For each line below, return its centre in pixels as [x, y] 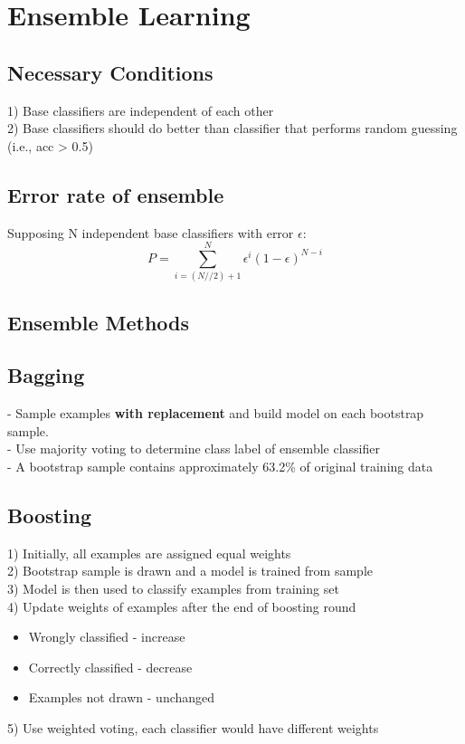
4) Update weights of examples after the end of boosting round [182, 606]
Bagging [46, 375]
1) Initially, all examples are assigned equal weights [149, 553]
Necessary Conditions [110, 72]
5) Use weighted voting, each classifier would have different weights [193, 728]
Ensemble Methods [99, 322]
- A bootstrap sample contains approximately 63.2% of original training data [220, 467]
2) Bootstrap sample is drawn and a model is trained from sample [190, 571]
